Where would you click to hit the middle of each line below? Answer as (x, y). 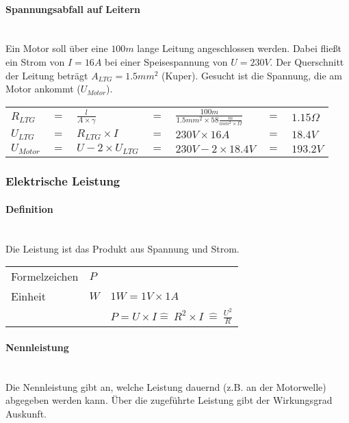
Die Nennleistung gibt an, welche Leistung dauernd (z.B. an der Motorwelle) (166, 386)
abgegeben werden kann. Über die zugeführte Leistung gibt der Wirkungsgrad (169, 400)
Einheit (28, 296)
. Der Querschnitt (307, 61)
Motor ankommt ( (43, 89)
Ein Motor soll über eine (57, 48)
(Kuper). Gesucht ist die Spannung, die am (252, 75)
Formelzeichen (45, 277)
